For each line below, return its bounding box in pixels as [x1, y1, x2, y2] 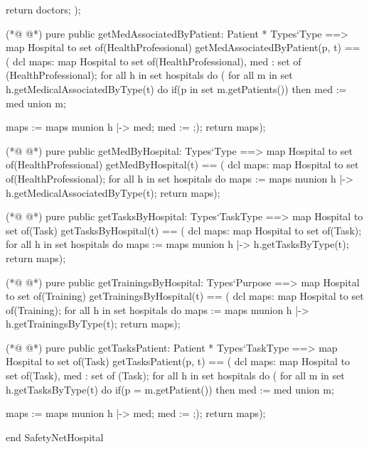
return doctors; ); [6, 2, 81, 16]
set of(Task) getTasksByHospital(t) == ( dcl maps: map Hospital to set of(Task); [6, 222, 362, 237]
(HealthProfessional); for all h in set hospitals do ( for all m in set [6, 67, 293, 82]
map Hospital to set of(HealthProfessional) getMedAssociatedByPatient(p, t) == [6, 40, 360, 55]
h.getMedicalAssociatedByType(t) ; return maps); [6, 185, 220, 200]
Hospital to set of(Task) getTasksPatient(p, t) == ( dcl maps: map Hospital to [6, 354, 351, 369]
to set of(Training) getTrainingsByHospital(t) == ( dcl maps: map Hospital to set [6, 288, 364, 303]
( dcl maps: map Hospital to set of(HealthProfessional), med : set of [6, 53, 301, 68]
